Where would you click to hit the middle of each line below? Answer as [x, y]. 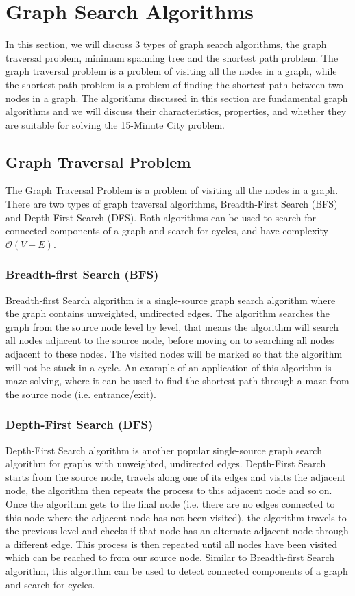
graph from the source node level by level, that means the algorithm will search [172, 326]
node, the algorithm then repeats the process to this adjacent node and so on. [169, 490]
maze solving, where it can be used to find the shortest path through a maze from [177, 381]
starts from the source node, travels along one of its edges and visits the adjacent [176, 476]
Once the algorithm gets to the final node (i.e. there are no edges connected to [170, 504]
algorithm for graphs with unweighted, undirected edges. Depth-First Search [166, 463]
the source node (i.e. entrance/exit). [81, 394]
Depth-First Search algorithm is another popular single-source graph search [164, 450]
